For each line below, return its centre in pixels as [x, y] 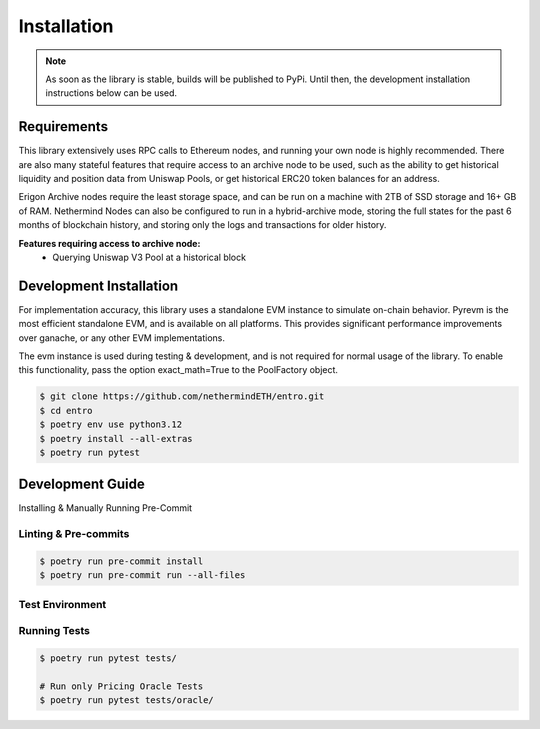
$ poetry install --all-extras [116, 438]
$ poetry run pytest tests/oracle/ [126, 700]
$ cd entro [66, 410]
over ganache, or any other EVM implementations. [121, 337]
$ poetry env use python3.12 [111, 424]
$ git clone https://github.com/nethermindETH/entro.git [182, 396]
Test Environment [62, 604]
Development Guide [81, 484]
